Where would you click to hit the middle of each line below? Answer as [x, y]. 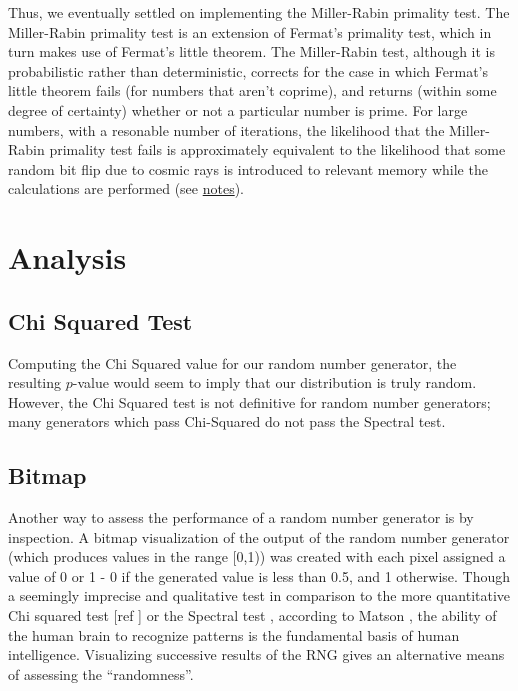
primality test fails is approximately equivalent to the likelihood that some [277, 149]
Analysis [67, 257]
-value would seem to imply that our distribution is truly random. [274, 382]
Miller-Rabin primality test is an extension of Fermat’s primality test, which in [250, 31]
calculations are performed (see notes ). [126, 188]
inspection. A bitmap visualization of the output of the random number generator [259, 536]
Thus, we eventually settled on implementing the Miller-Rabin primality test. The [259, 12]
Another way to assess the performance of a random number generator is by [241, 517]
